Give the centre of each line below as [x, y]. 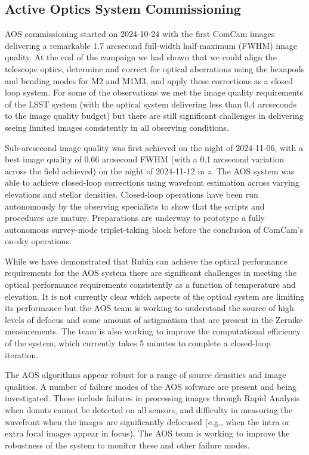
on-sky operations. [38, 241]
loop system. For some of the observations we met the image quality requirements [154, 92]
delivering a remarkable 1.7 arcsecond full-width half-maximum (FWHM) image [151, 45]
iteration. [22, 354]
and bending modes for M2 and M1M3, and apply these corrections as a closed [149, 80]
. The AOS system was [253, 170]
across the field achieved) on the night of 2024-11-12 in [105, 170]
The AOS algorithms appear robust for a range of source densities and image [146, 375]
